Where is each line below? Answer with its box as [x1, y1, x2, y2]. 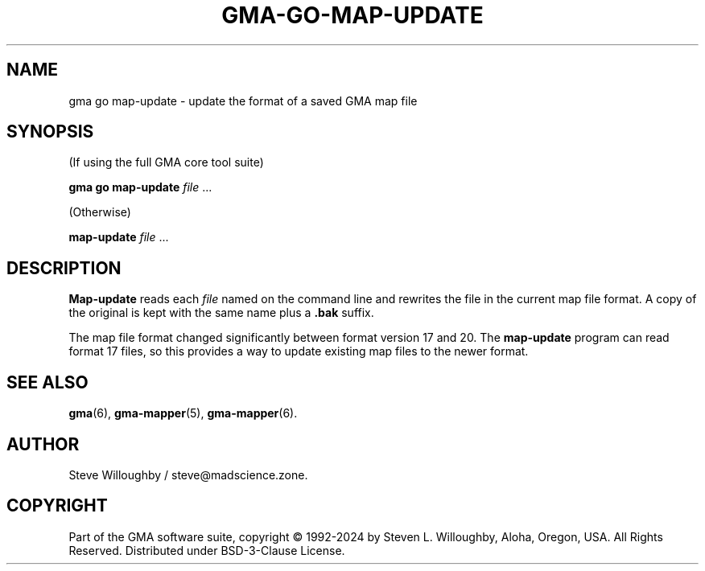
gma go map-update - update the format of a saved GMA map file [68, 93, 418, 108]
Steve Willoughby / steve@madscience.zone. [68, 467, 308, 482]
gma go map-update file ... [68, 180, 212, 195]
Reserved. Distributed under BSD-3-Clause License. [68, 543, 345, 557]
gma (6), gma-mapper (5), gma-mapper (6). [68, 406, 298, 421]
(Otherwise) [68, 205, 131, 220]
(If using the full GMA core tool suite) [68, 155, 264, 170]
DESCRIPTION [6, 257, 122, 278]
